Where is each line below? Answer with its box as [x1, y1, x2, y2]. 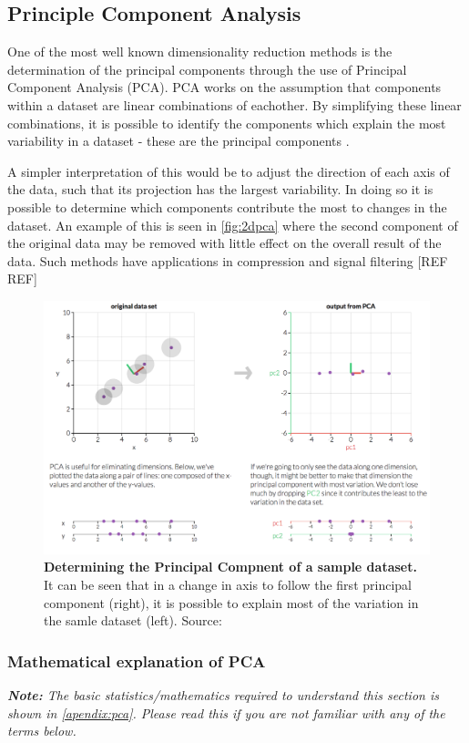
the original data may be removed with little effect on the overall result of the [7, 233, 442, 253]
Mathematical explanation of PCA [7, 649, 266, 672]
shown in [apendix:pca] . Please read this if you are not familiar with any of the [7, 703, 445, 722]
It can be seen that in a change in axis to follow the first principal [44, 574, 412, 593]
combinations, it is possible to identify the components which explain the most [7, 113, 446, 132]
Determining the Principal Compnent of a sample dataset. [44, 557, 417, 576]
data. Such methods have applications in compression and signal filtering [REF [7, 251, 448, 270]
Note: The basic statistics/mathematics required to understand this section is [7, 685, 439, 704]
